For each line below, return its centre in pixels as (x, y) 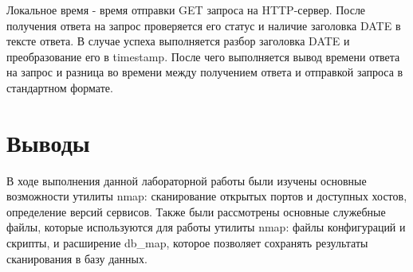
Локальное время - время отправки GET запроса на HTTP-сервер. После (186, 10)
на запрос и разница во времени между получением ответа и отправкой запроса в (205, 72)
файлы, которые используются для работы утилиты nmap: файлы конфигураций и (206, 227)
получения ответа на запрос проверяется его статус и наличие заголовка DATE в (204, 25)
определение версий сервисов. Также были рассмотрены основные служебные (196, 211)
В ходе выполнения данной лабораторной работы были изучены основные (187, 180)
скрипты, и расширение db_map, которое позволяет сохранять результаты (187, 243)
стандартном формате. (60, 87)
